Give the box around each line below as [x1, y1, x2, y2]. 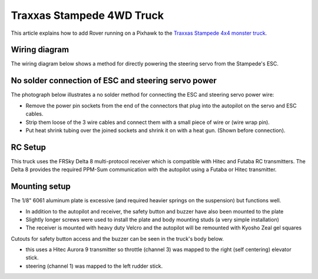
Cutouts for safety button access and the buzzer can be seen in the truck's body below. [11, 235, 224, 242]
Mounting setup [11, 182, 71, 192]
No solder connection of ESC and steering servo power [11, 76, 217, 86]
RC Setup [11, 142, 47, 152]
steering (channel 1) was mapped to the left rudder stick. [25, 262, 163, 270]
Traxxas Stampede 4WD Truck [11, 9, 164, 22]
